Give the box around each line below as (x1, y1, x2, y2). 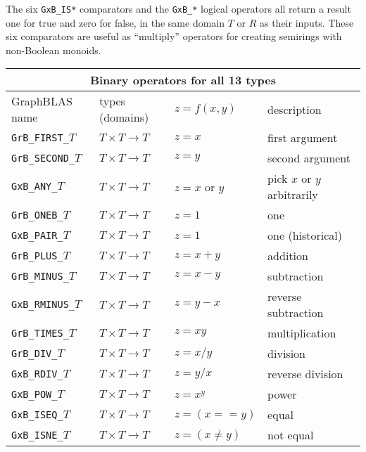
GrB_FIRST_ (11, 131, 69, 143)
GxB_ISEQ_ (11, 408, 63, 420)
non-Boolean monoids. (6, 42, 101, 57)
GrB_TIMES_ (11, 327, 69, 339)
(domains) (99, 109, 149, 126)
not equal (267, 427, 314, 444)
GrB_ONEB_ (11, 209, 63, 221)
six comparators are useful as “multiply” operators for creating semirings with (6, 29, 342, 44)
